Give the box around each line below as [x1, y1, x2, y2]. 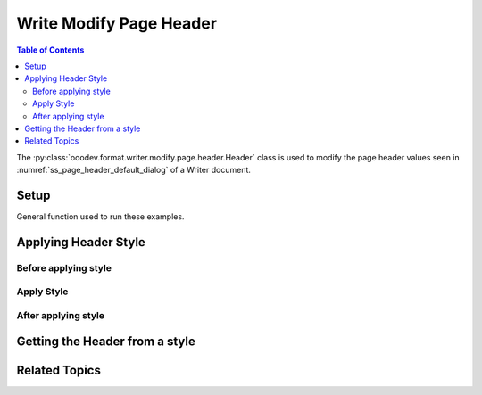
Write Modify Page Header [16, 13, 218, 33]
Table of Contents [16, 45, 85, 55]
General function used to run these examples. [16, 210, 185, 222]
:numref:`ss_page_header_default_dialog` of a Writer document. [16, 165, 252, 176]
